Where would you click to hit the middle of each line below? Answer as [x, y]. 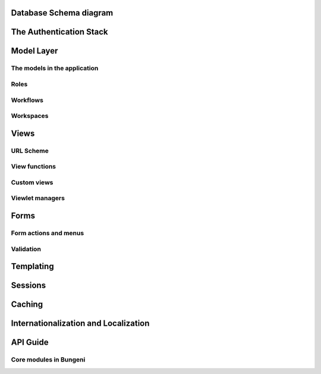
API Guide [30, 342]
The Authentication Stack [59, 32]
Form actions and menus [48, 233]
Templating [32, 267]
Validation [26, 249]
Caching [27, 305]
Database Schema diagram [62, 13]
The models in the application [55, 68]
